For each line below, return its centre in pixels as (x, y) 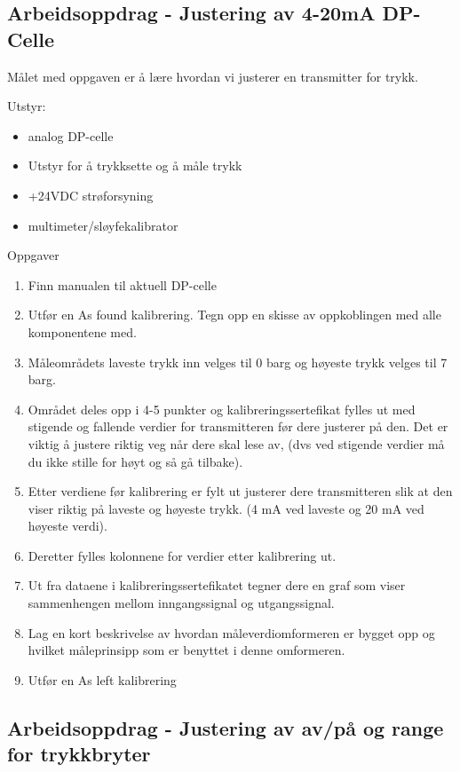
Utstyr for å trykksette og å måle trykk (135, 165)
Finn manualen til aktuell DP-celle (122, 284)
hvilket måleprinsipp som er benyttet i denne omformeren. (186, 650)
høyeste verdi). (67, 526)
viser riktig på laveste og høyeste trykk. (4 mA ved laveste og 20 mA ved (226, 508)
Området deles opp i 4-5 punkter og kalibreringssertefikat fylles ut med (222, 409)
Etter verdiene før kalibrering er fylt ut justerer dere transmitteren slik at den (240, 491)
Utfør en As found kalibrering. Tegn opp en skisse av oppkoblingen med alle (234, 315)
